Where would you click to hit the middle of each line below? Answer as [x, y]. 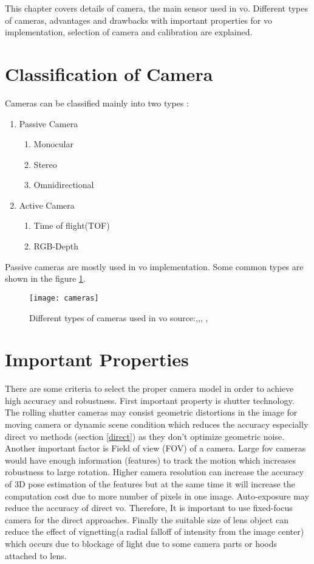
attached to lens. [36, 555]
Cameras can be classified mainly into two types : [97, 103]
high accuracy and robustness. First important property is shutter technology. [150, 400]
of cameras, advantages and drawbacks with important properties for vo [138, 20]
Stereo [45, 164]
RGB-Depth [56, 246]
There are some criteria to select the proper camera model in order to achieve [149, 388]
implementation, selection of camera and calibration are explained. [129, 32]
